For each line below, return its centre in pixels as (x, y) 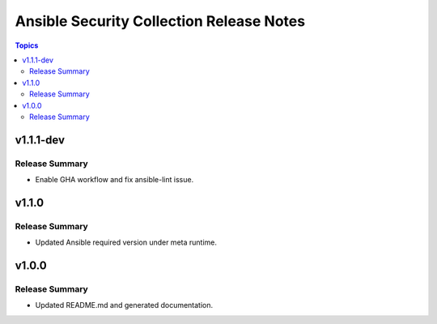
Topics (27, 45)
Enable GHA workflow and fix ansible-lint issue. (115, 180)
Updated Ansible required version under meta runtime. (126, 242)
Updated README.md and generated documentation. (124, 305)
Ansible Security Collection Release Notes (160, 21)
